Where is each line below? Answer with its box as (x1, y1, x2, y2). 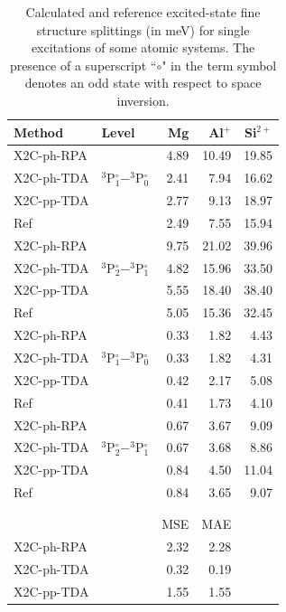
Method (14, 122, 64, 141)
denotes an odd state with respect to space (24, 73, 262, 92)
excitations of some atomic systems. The (31, 38, 255, 57)
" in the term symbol (161, 55, 277, 74)
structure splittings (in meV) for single (36, 20, 250, 39)
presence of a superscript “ (9, 55, 157, 74)
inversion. (116, 90, 170, 109)
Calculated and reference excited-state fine (25, 3, 261, 21)
